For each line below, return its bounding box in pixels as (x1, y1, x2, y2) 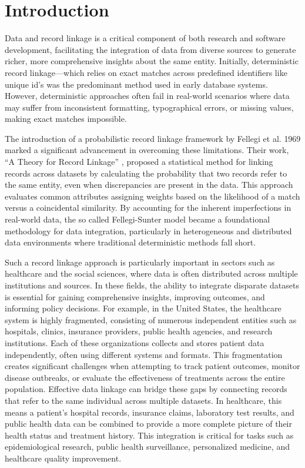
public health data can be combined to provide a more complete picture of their (5, 417, 292, 430)
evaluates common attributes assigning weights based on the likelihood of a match (5, 190, 300, 202)
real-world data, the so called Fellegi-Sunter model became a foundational (5, 213, 270, 225)
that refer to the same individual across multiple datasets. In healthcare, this (5, 394, 282, 406)
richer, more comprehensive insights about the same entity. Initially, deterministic (5, 55, 299, 67)
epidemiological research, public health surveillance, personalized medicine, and (5, 440, 290, 453)
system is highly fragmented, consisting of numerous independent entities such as (5, 313, 297, 326)
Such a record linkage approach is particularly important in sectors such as (5, 255, 275, 268)
